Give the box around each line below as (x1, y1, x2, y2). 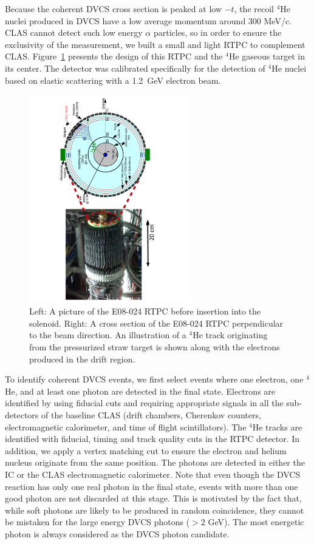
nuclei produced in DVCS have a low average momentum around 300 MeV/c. (5, 14, 292, 27)
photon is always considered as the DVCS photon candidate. (5, 527, 230, 540)
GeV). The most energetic (208, 515, 304, 528)
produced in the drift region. (29, 352, 135, 365)
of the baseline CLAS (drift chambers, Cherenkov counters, (41, 408, 261, 421)
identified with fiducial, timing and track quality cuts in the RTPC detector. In (5, 432, 300, 445)
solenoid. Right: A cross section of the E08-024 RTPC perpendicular (29, 316, 284, 329)
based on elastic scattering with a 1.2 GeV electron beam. (5, 73, 221, 86)
